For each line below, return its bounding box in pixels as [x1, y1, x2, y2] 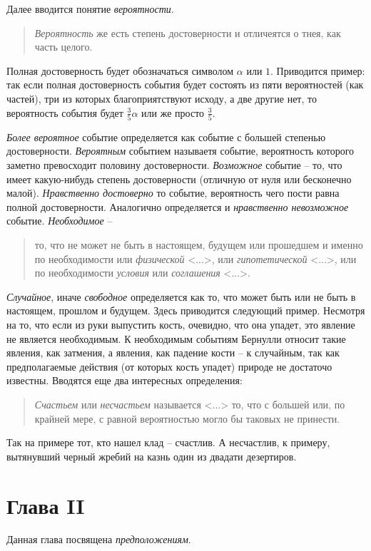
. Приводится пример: [270, 63, 365, 78]
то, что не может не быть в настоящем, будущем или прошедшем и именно [34, 237, 363, 252]
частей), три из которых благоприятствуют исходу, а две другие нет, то [6, 91, 317, 105]
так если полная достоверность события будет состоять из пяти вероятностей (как [6, 77, 364, 92]
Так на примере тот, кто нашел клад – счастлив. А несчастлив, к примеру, [6, 435, 330, 450]
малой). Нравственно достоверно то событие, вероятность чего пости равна [6, 185, 340, 200]
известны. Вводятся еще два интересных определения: [6, 373, 243, 388]
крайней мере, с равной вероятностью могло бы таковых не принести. [34, 411, 340, 426]
